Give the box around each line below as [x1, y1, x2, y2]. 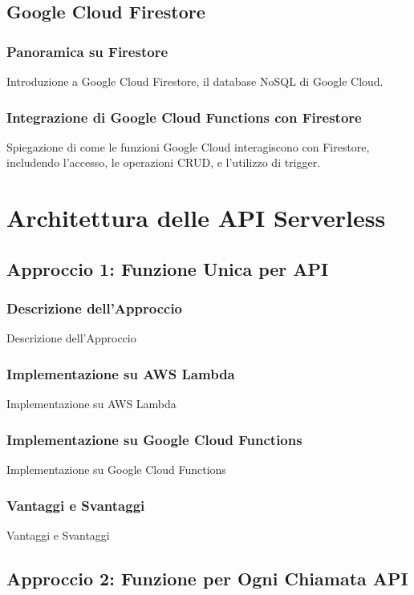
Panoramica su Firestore [6, 41, 168, 61]
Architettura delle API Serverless [6, 201, 386, 234]
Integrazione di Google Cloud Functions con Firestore [6, 107, 362, 127]
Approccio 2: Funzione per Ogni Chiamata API [6, 565, 408, 590]
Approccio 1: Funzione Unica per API [6, 256, 329, 281]
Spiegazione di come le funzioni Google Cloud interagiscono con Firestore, [6, 138, 370, 155]
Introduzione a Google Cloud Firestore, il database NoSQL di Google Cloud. [6, 73, 384, 89]
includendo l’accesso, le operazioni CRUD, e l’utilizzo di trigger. [6, 154, 321, 171]
